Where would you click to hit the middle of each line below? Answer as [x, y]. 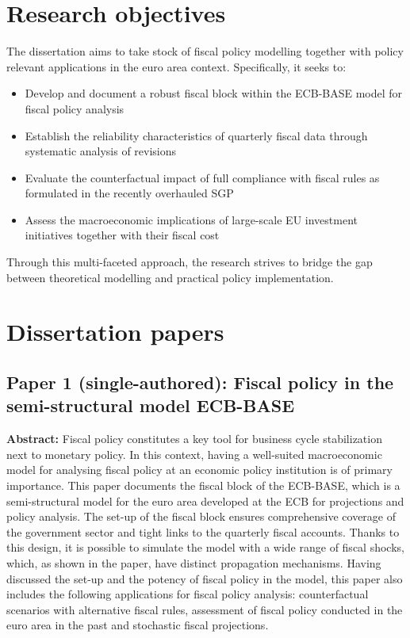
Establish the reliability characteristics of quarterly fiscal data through [196, 135]
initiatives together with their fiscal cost [122, 235]
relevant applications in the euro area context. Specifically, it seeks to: [176, 66]
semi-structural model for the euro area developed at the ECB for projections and [205, 500]
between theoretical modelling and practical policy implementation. [170, 277]
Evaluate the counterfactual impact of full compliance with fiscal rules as [202, 177]
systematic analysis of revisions [101, 151]
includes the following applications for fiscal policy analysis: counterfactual [188, 594]
